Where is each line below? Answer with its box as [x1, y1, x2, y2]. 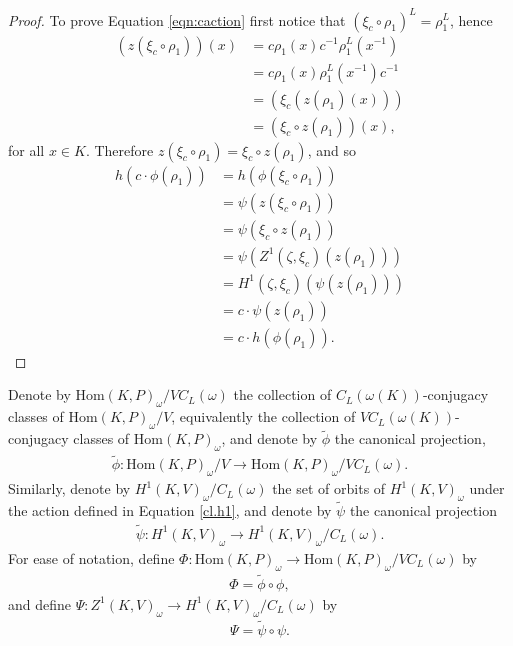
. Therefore [85, 139, 154, 160]
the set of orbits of [272, 478, 386, 499]
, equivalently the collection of [171, 406, 356, 427]
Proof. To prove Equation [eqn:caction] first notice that [8, 9, 346, 30]
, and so [307, 139, 356, 160]
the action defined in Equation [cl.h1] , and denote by [8, 500, 332, 521]
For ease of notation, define [8, 547, 175, 568]
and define [8, 593, 72, 614]
